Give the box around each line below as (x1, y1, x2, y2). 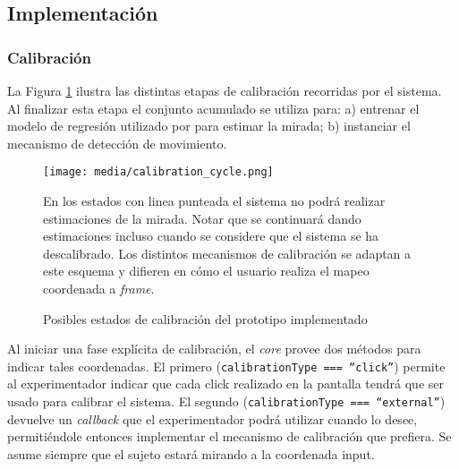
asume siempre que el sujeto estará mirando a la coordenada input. (7, 444, 375, 463)
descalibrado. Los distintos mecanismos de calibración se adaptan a (43, 243, 412, 262)
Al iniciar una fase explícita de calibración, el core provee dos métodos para (7, 339, 421, 358)
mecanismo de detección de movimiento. (7, 133, 227, 152)
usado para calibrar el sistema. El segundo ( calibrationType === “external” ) (7, 392, 446, 411)
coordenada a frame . (43, 279, 155, 297)
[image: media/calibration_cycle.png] (43, 166, 274, 179)
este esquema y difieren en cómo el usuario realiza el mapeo (43, 261, 370, 280)
